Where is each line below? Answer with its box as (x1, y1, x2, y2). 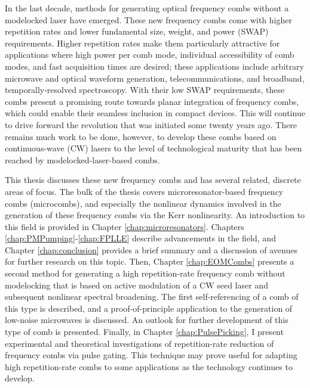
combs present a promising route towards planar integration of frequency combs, (5, 95, 299, 107)
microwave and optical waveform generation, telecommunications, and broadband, (5, 72, 305, 84)
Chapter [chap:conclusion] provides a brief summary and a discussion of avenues (5, 243, 297, 256)
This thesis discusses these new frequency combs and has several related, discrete (5, 173, 301, 186)
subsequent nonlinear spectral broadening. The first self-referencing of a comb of (5, 290, 299, 303)
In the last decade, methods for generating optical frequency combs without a (5, 2, 289, 14)
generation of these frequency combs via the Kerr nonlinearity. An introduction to (5, 209, 305, 221)
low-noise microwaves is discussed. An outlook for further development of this (5, 313, 288, 326)
